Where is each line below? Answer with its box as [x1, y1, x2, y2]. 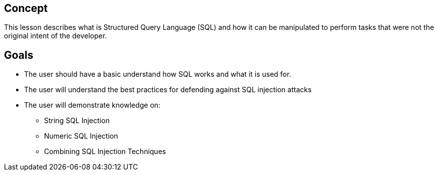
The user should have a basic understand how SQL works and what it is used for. [24, 70, 291, 79]
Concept [4, 2, 48, 14]
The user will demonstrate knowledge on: [24, 101, 161, 110]
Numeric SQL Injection [44, 132, 118, 141]
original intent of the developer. [4, 31, 107, 40]
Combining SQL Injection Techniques [44, 147, 166, 156]
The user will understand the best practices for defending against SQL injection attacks [24, 85, 312, 94]
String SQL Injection [44, 116, 110, 125]
